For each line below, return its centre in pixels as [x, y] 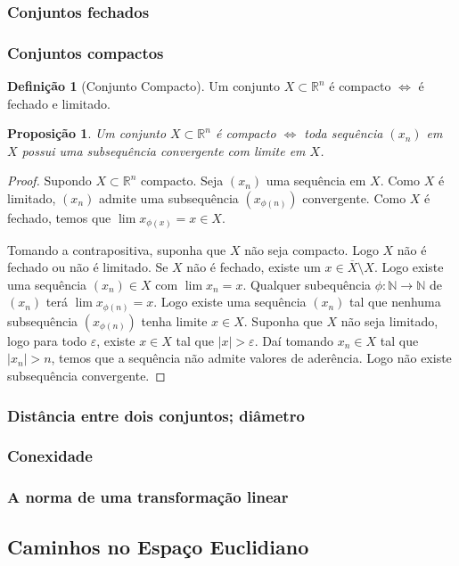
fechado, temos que [59, 218]
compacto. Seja [182, 180]
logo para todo [47, 340]
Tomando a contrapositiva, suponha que [117, 249]
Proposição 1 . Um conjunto [87, 133]
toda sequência [344, 133]
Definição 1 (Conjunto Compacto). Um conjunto [144, 86]
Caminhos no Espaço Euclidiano [158, 546]
